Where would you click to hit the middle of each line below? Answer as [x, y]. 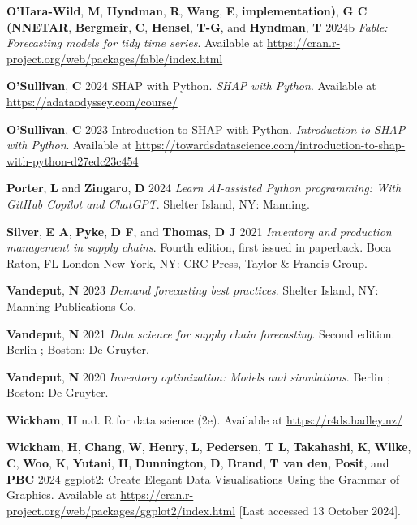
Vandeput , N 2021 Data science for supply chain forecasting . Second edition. [201, 333]
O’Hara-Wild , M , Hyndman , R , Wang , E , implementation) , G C [187, 11]
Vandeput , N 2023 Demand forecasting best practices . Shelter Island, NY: [193, 290]
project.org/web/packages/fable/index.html [115, 58]
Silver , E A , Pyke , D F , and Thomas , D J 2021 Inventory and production [199, 231]
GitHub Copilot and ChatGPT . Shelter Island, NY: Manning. [158, 203]
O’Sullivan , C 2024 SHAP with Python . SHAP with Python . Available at [191, 86]
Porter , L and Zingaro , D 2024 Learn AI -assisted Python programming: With [204, 188]
